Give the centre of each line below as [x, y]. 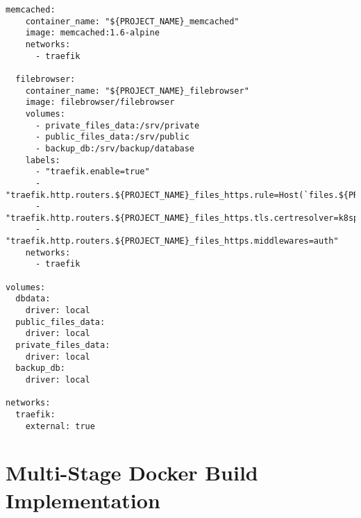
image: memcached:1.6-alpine [92, 33]
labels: [43, 160]
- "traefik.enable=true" [92, 172]
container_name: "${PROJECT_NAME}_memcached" [132, 21]
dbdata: [33, 299]
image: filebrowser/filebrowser [100, 102]
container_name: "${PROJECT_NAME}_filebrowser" [137, 91]
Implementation [83, 500]
